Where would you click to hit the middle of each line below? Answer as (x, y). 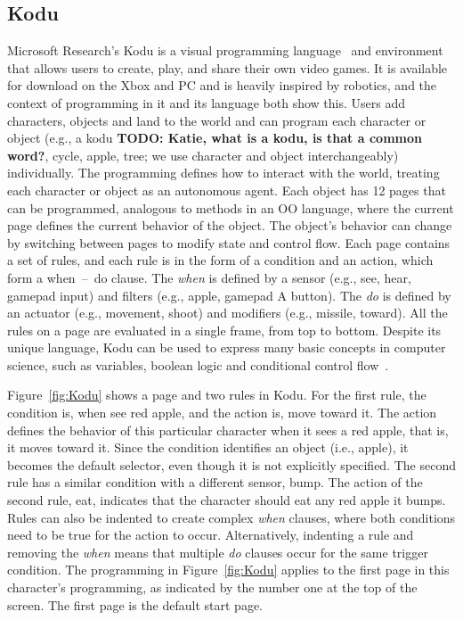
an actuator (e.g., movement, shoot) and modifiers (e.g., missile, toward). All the (227, 313)
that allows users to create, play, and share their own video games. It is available (227, 67)
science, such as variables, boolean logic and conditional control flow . (198, 364)
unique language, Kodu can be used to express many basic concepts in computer (227, 347)
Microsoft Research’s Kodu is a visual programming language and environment (225, 50)
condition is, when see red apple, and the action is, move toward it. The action (222, 413)
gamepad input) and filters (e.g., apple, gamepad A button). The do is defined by (229, 295)
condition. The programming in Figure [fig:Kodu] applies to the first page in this (228, 570)
